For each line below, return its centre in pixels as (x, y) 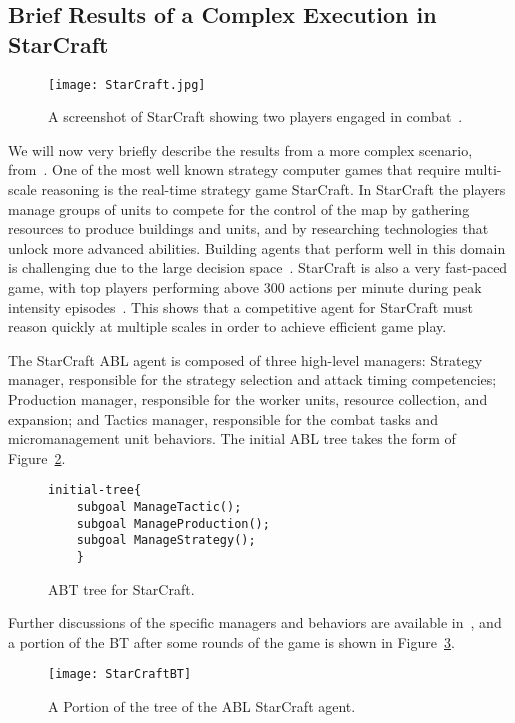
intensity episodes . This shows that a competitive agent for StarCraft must (240, 306)
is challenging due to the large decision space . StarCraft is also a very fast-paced (258, 267)
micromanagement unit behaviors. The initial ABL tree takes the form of (232, 438)
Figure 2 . (37, 457)
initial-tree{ (95, 490)
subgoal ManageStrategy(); (166, 540)
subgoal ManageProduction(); (173, 523)
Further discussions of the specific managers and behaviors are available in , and (255, 622)
